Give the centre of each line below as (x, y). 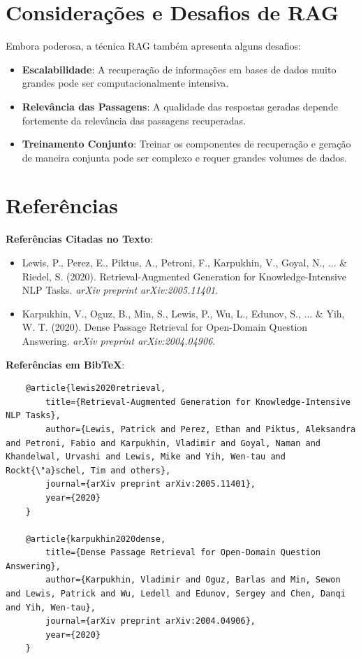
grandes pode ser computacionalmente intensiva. (125, 83)
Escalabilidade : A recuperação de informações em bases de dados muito (179, 69)
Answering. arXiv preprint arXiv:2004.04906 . (119, 340)
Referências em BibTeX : (65, 364)
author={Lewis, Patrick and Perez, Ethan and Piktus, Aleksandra (201, 429)
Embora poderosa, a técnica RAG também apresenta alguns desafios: (153, 46)
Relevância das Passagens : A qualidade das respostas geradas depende (180, 106)
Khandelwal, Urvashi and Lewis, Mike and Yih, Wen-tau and (146, 457)
